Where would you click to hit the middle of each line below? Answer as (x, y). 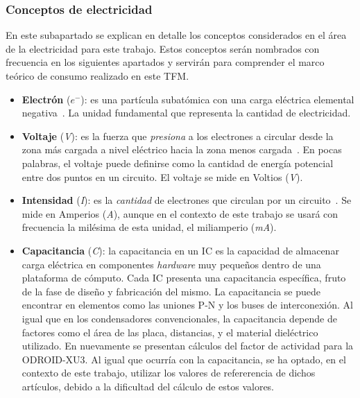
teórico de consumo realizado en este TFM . (97, 76)
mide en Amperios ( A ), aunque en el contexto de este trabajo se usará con (180, 213)
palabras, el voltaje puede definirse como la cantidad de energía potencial (178, 163)
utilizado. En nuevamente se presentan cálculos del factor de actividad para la (188, 346)
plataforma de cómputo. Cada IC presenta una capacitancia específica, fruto (184, 278)
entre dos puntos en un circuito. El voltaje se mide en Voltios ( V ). (162, 176)
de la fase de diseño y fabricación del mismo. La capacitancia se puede (171, 291)
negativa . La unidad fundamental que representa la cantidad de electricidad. (186, 113)
